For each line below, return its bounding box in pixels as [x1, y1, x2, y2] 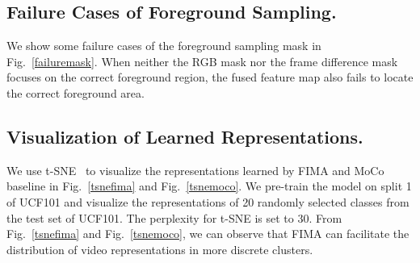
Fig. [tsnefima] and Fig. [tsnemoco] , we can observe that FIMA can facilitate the [6, 225, 409, 242]
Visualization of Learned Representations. [6, 123, 363, 148]
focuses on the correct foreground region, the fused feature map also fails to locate [6, 69, 414, 86]
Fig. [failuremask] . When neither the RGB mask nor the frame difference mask [6, 52, 398, 69]
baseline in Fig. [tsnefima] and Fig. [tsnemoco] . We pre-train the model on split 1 [6, 177, 412, 194]
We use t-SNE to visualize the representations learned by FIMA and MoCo [6, 161, 384, 178]
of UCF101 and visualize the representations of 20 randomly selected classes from [6, 193, 409, 210]
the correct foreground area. [6, 84, 145, 101]
